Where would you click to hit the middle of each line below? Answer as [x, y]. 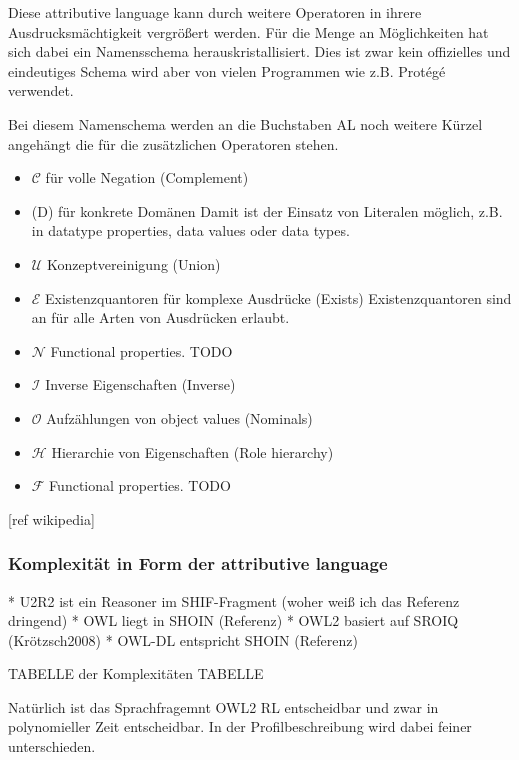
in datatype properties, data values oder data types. [190, 230]
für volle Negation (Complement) [147, 177]
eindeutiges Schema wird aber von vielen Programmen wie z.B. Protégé [227, 70]
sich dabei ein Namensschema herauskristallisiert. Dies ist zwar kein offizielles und [259, 51]
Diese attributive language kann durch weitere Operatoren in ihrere [215, 12]
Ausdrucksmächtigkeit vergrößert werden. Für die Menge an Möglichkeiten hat [248, 31]
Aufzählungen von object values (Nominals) [179, 417]
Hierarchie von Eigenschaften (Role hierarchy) [192, 451]
